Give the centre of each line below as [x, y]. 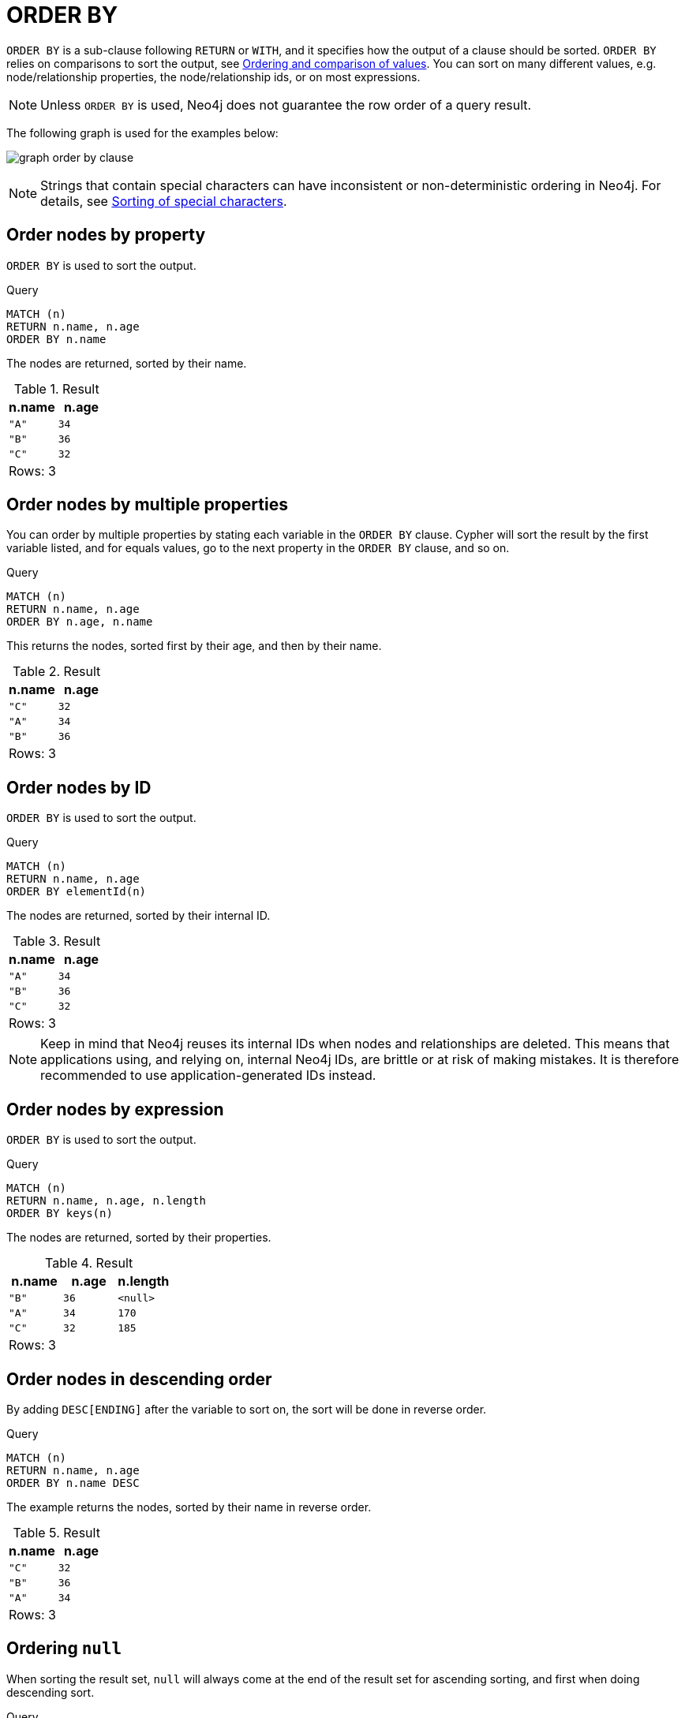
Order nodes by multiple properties [147, 505]
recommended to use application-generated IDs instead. [208, 1076]
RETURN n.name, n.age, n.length [106, 1201]
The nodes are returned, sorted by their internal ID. [138, 916]
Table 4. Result [89, 1263]
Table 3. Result [57, 941]
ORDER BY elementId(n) [77, 892]
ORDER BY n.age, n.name [80, 622]
